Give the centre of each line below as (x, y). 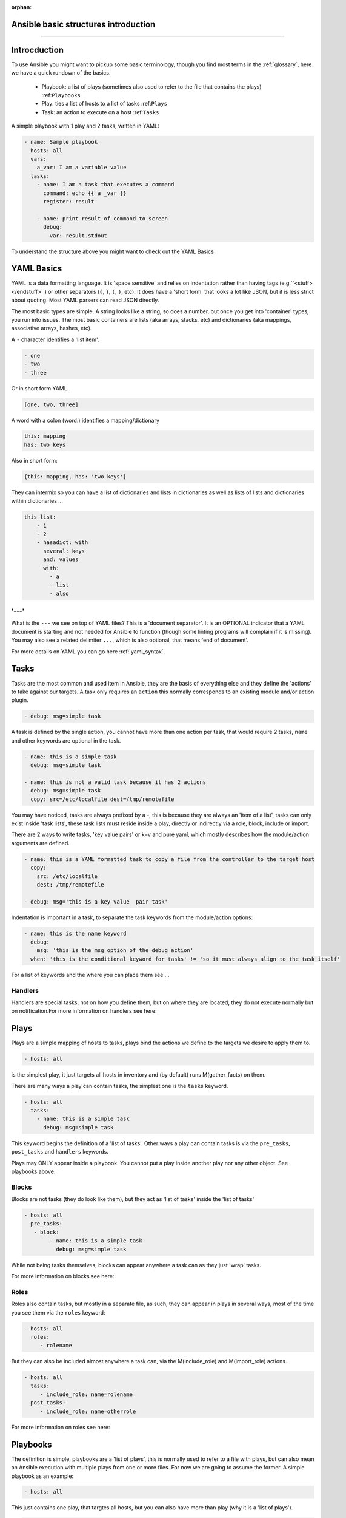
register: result (69, 201)
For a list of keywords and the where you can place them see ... (90, 975)
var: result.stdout (78, 236)
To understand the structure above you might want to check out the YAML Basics (113, 251)
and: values (61, 560)
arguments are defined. (40, 843)
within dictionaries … (37, 501)
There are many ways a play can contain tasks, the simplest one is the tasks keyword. (120, 1086)
